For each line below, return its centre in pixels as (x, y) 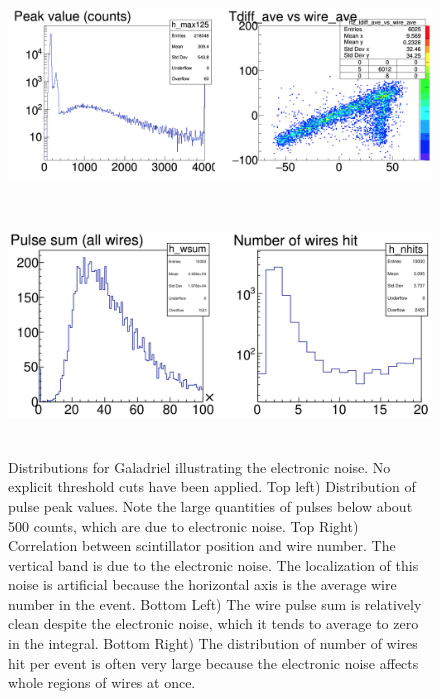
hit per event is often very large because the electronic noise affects (213, 662)
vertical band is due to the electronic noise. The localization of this (213, 564)
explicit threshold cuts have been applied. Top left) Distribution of (212, 486)
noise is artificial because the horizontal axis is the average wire (202, 584)
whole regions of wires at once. (102, 682)
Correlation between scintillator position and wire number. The (202, 545)
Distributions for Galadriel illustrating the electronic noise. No (199, 466)
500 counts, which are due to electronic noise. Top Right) (183, 525)
